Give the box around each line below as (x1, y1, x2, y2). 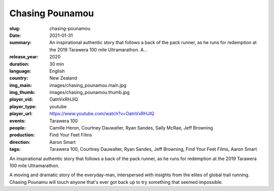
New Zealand (49, 75, 77, 81)
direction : (9, 139, 30, 145)
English (49, 68, 65, 74)
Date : (9, 32, 21, 38)
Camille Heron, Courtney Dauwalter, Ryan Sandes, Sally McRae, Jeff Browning (49, 125, 213, 131)
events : (9, 117, 26, 124)
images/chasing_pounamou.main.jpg (49, 82, 127, 88)
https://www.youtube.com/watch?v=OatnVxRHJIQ (49, 111, 155, 117)
